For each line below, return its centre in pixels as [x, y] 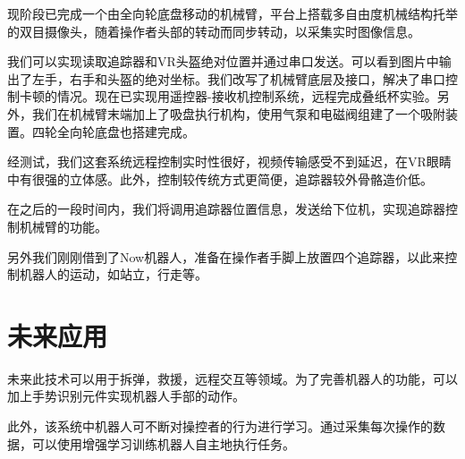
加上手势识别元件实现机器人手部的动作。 [126, 396]
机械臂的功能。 [63, 226]
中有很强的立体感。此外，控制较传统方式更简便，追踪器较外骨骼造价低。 [220, 178]
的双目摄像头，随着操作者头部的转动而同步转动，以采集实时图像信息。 [214, 31]
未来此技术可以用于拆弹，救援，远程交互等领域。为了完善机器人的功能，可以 [232, 378]
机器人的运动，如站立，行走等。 [113, 274]
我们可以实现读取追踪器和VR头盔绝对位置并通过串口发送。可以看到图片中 [223, 61]
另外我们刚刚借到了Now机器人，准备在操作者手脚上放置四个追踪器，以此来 [226, 256]
